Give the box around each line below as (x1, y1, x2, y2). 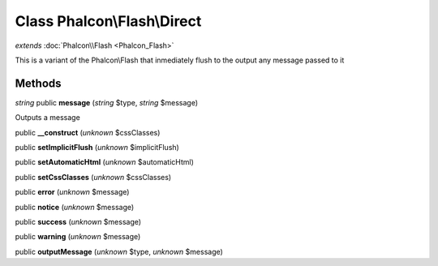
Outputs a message (15, 113, 80, 122)
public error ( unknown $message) (15, 187, 130, 197)
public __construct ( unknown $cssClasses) (15, 127, 161, 137)
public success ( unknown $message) (15, 217, 142, 226)
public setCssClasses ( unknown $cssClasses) (15, 172, 172, 182)
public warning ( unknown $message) (15, 232, 141, 242)
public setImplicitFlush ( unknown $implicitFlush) (15, 143, 180, 152)
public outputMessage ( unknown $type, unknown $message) (15, 247, 223, 256)
